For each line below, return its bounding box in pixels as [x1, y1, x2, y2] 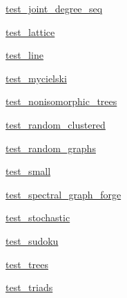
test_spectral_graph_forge [6, 187, 121, 201]
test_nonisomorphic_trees [6, 94, 117, 109]
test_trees [6, 257, 49, 271]
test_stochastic [6, 210, 70, 225]
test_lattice [6, 24, 55, 39]
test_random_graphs [6, 140, 96, 155]
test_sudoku [6, 233, 59, 248]
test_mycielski [6, 71, 67, 85]
